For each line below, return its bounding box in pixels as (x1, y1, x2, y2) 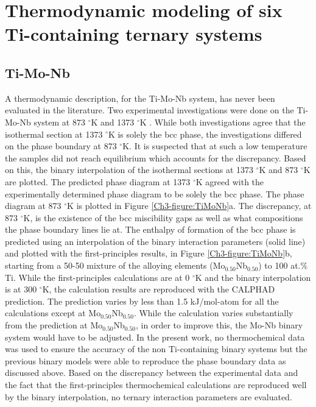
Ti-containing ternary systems (5, 21, 262, 46)
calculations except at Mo (5, 306, 101, 319)
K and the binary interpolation (195, 271, 311, 283)
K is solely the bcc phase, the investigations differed (108, 127, 302, 140)
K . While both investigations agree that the (139, 115, 306, 128)
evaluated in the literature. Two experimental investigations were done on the (5, 104, 294, 116)
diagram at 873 (5, 199, 61, 212)
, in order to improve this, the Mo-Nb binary (136, 319, 303, 331)
